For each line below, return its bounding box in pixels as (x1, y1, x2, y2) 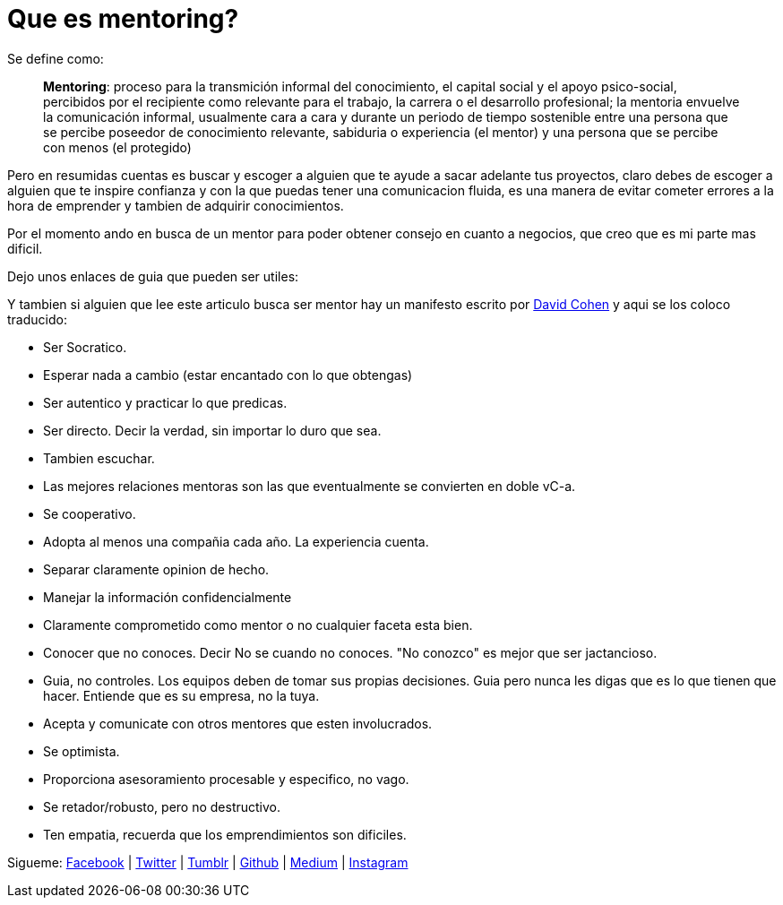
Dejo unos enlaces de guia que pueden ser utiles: (7, 268, 299, 284)
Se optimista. (43, 743, 120, 759)
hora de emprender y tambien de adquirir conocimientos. (7, 197, 344, 213)
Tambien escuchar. (43, 450, 155, 466)
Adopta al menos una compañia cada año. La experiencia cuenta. (43, 533, 429, 549)
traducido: (7, 311, 67, 327)
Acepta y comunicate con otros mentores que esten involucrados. (43, 715, 433, 731)
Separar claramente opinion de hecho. (43, 561, 270, 577)
